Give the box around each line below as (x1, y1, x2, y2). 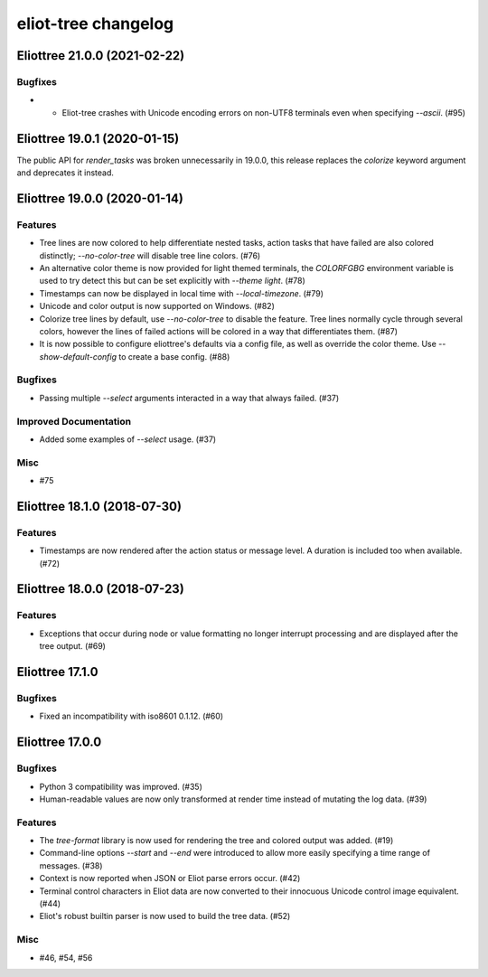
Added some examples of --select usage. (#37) (39, 434, 217, 445)
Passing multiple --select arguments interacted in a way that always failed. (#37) (39, 392, 340, 403)
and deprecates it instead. (16, 167, 115, 178)
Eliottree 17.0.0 (16, 735, 102, 750)
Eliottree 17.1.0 (16, 664, 99, 680)
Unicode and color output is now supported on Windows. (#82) (39, 301, 276, 312)
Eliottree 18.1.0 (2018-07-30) (16, 498, 183, 514)
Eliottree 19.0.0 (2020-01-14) (16, 191, 184, 206)
